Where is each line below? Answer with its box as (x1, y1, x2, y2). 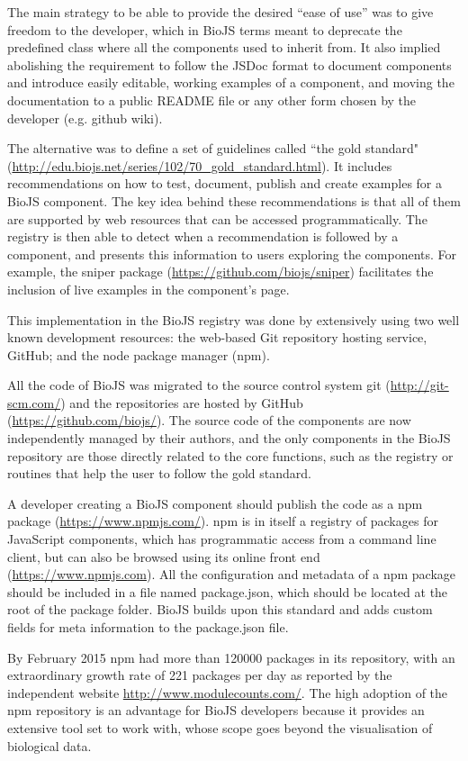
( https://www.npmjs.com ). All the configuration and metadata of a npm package (7, 565, 456, 584)
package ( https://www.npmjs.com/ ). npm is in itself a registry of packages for (7, 512, 438, 530)
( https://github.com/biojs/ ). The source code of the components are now (7, 411, 411, 430)
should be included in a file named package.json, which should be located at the (7, 582, 448, 601)
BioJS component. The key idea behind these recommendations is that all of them (7, 191, 461, 210)
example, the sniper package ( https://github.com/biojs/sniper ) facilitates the (7, 262, 434, 281)
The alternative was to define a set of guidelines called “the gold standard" (7, 139, 419, 158)
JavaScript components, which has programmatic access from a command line (7, 530, 436, 548)
